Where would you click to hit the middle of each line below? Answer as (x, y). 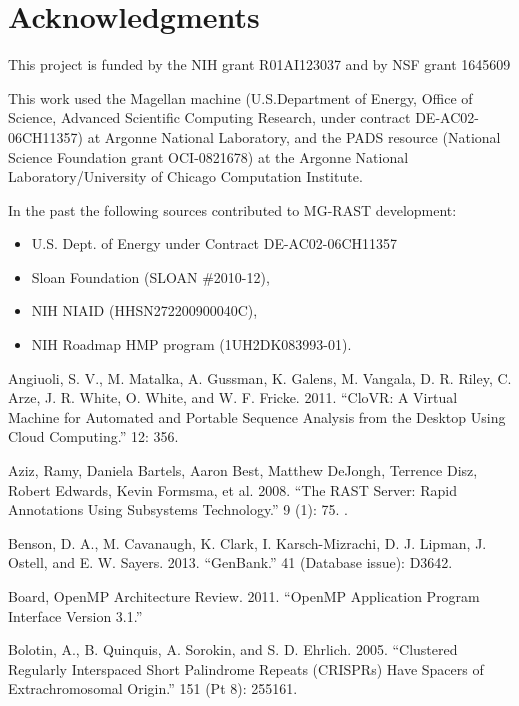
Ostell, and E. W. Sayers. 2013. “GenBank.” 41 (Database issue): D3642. (230, 562)
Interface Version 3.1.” (75, 615)
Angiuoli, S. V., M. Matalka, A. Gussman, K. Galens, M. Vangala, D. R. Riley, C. (260, 377)
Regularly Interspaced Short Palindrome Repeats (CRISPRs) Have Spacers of (246, 668)
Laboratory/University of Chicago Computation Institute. (185, 176)
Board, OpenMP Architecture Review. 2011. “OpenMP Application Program (244, 596)
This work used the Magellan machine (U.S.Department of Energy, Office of (240, 97)
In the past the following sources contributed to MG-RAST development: (232, 209)
